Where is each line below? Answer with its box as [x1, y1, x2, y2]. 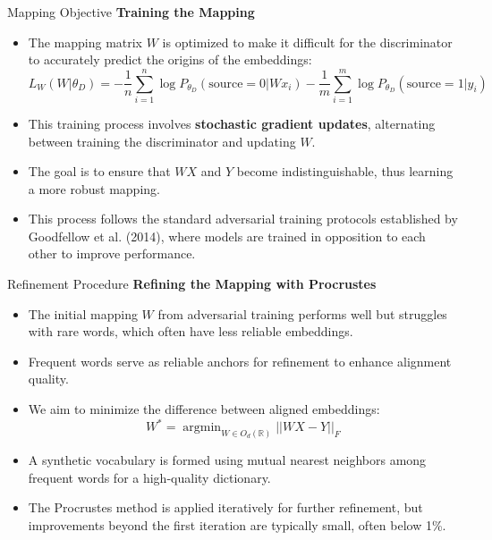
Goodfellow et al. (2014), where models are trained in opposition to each [28, 226, 426, 245]
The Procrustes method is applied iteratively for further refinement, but [28, 498, 423, 517]
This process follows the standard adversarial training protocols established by [28, 209, 458, 228]
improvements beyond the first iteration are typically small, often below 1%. [28, 515, 446, 534]
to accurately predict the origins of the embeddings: [28, 50, 312, 69]
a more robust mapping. [28, 179, 160, 198]
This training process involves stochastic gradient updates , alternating [28, 114, 436, 132]
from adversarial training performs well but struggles [157, 304, 447, 323]
